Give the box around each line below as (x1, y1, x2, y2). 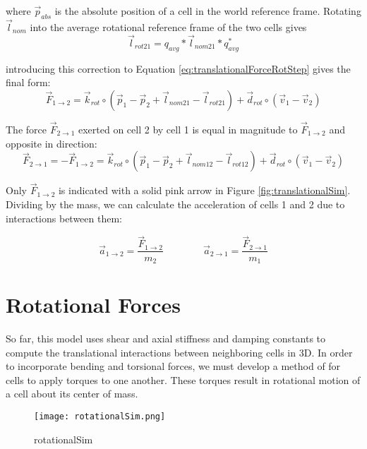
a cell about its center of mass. (6, 386, 138, 401)
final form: (6, 75, 51, 90)
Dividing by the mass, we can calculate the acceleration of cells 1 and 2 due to (6, 197, 345, 212)
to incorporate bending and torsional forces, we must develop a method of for (6, 359, 341, 373)
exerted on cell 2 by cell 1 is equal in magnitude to (78, 122, 298, 137)
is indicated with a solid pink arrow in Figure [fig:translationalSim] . (58, 183, 351, 198)
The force (6, 122, 47, 137)
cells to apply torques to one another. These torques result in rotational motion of (6, 372, 361, 387)
